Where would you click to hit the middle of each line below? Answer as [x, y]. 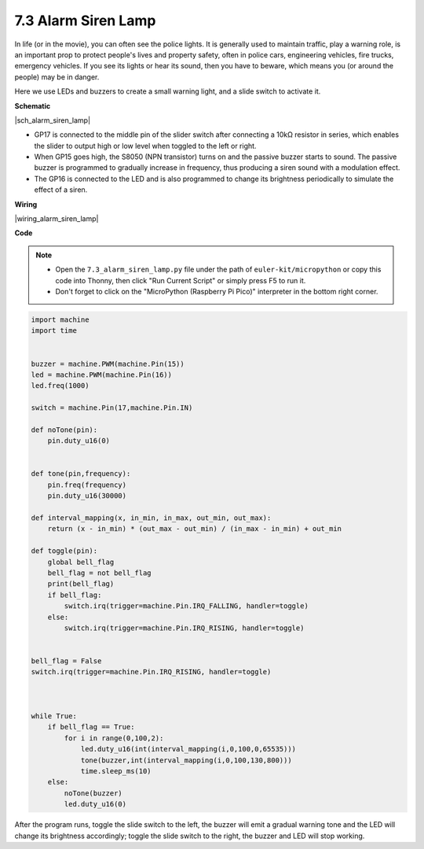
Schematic [33, 105]
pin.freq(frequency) [87, 485]
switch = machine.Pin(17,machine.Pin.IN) [112, 408]
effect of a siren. [61, 190]
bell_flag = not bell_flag [100, 573]
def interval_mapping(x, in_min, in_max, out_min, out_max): [151, 518]
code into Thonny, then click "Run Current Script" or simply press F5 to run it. [181, 280]
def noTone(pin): [64, 430]
